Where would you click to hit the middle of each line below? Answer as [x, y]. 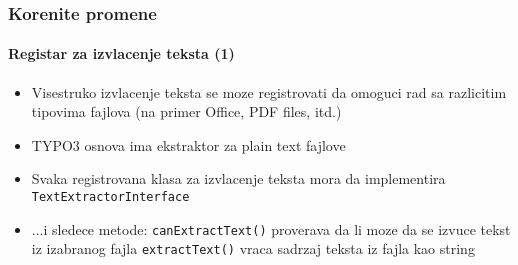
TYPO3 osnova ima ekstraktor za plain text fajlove [188, 144]
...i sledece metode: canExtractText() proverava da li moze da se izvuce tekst [271, 228]
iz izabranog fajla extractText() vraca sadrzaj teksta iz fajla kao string [253, 248]
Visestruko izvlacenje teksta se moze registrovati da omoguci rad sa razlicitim [269, 91]
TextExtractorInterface [110, 197]
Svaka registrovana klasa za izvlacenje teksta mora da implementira [238, 178]
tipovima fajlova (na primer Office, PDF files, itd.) [186, 111]
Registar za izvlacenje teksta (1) [121, 53]
